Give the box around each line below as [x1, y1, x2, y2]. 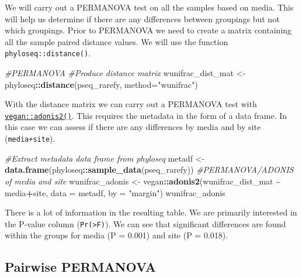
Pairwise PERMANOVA [5, 258, 156, 276]
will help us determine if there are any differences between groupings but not [5, 12, 280, 25]
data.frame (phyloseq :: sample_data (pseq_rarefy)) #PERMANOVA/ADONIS [5, 163, 294, 176]
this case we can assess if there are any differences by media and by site [5, 121, 261, 133]
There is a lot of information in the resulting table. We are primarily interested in [5, 206, 297, 218]
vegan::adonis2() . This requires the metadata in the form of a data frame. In [5, 109, 287, 121]
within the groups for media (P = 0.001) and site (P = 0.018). [5, 229, 228, 241]
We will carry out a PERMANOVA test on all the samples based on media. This [5, 1, 294, 13]
